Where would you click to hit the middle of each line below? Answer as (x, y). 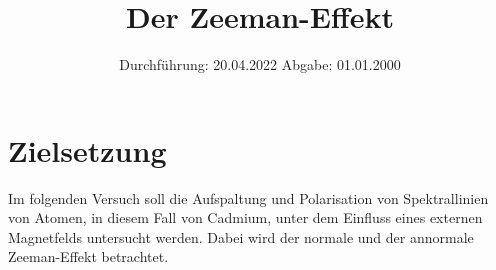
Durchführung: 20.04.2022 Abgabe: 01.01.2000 (260, 64)
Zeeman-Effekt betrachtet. (88, 256)
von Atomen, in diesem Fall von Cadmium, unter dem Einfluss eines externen (245, 217)
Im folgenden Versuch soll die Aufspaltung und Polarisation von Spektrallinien (248, 197)
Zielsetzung (87, 149)
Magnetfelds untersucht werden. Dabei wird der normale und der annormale (241, 236)
